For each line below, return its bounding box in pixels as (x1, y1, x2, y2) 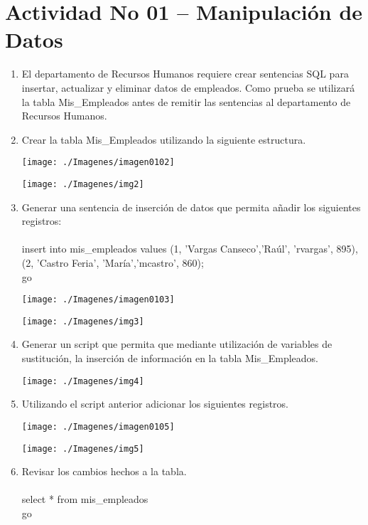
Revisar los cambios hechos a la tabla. (21, 464, 187, 479)
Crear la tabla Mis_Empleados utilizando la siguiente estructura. (21, 132, 306, 147)
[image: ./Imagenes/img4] (21, 376, 144, 386)
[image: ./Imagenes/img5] (21, 443, 144, 454)
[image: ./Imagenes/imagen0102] (21, 157, 175, 168)
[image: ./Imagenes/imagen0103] (21, 295, 175, 305)
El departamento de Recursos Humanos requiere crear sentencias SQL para (21, 66, 349, 81)
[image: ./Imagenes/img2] (21, 179, 144, 189)
